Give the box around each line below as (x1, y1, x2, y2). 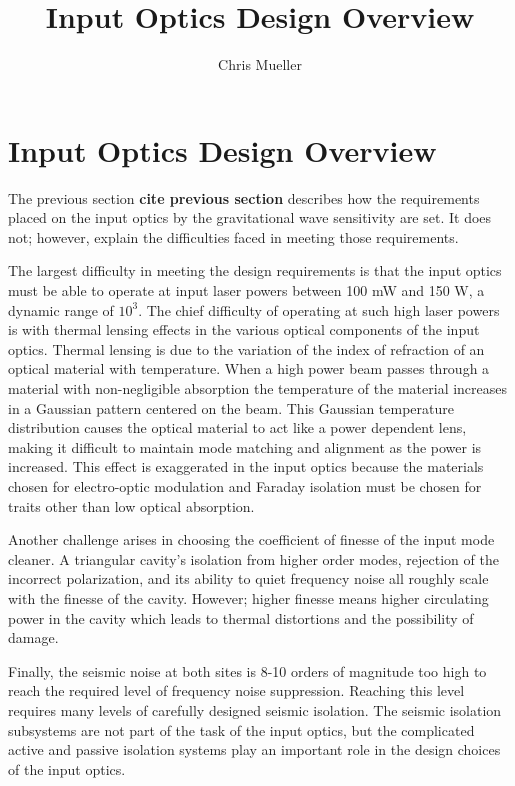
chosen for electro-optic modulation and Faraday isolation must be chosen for (8, 475, 482, 496)
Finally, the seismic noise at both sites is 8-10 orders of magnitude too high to (8, 660, 487, 681)
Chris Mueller (218, 54, 302, 75)
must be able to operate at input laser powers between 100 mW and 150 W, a (8, 280, 485, 301)
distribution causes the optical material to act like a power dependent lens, (8, 417, 467, 438)
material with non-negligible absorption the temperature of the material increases (8, 378, 508, 398)
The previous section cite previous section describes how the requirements (8, 187, 480, 208)
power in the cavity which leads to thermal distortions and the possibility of (8, 607, 474, 628)
